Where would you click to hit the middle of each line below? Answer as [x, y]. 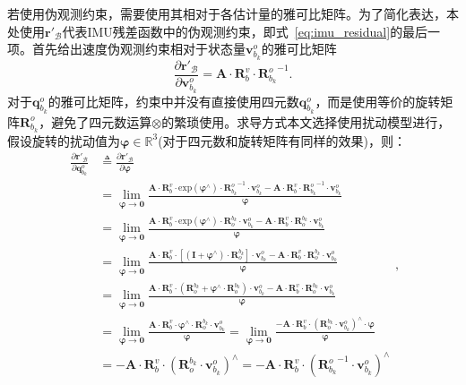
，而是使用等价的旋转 [378, 101]
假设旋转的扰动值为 [64, 140]
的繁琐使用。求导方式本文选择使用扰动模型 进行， [306, 121]
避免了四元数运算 [102, 121]
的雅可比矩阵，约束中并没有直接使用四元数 [173, 101]
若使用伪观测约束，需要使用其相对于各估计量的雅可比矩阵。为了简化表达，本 [233, 13]
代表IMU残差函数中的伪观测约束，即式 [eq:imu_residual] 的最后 [245, 31]
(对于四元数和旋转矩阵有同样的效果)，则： [282, 140]
